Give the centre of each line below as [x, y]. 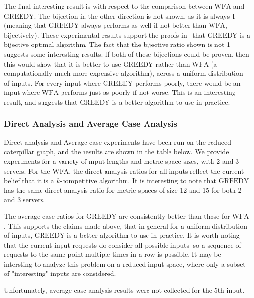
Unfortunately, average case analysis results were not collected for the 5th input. [124, 290]
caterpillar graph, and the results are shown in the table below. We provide [116, 151]
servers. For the [27, 171]
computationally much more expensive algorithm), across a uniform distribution [124, 73]
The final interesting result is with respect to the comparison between [108, 6]
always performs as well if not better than [144, 25]
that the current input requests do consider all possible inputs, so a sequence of [123, 244]
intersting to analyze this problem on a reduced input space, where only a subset [125, 264]
